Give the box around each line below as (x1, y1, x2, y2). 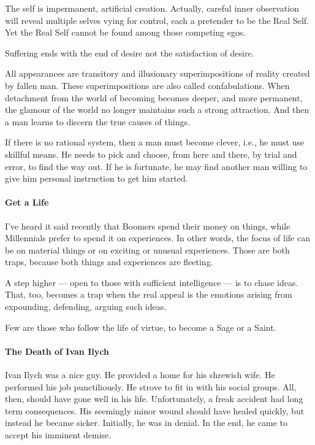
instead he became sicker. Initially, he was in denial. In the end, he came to (5, 416, 288, 429)
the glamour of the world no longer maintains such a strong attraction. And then (5, 103, 309, 116)
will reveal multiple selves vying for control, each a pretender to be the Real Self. (5, 14, 309, 26)
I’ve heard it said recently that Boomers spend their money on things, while (5, 219, 290, 232)
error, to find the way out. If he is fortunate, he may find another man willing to (5, 160, 308, 172)
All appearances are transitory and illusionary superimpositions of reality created (5, 67, 310, 80)
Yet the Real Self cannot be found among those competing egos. (5, 26, 246, 39)
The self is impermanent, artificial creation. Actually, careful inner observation (5, 2, 299, 14)
